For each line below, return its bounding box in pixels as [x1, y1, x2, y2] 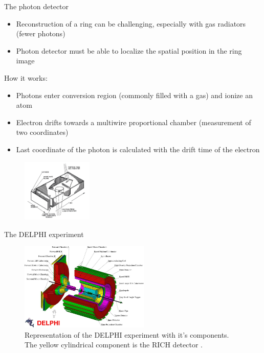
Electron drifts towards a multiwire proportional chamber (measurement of [16, 116, 251, 127]
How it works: [4, 72, 48, 83]
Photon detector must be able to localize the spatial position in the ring [16, 45, 242, 56]
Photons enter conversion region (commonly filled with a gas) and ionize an [16, 89, 253, 100]
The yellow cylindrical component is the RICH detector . [25, 339, 203, 350]
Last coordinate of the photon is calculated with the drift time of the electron [16, 144, 260, 154]
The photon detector [4, 1, 69, 11]
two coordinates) [16, 127, 69, 137]
